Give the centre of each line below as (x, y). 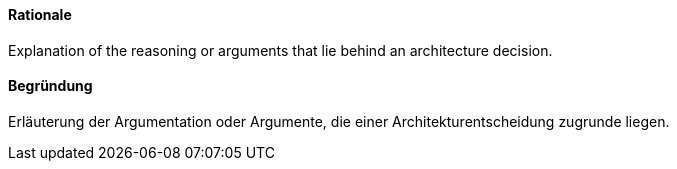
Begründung (50, 86)
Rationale (40, 14)
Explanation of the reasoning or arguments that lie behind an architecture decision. (280, 50)
